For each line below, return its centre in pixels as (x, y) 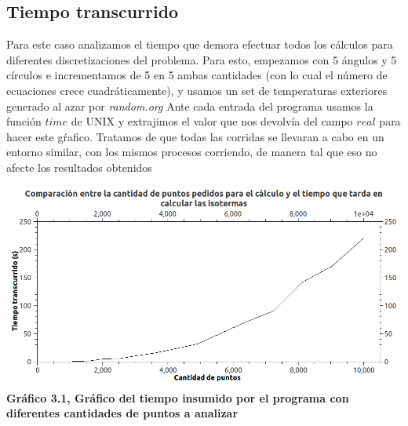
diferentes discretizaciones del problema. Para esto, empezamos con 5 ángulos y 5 (202, 59)
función (24, 121)
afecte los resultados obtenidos (79, 167)
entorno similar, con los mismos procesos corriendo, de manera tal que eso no (192, 152)
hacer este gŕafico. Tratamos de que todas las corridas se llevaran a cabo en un (195, 136)
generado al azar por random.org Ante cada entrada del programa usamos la (190, 106)
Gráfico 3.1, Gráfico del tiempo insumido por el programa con (178, 397)
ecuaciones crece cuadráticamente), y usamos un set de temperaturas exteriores (197, 90)
